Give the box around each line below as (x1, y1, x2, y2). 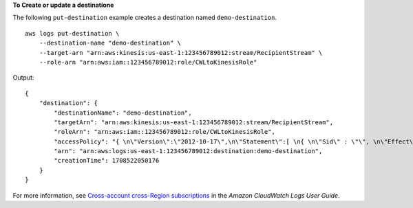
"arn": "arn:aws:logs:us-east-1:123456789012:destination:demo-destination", (54, 148, 323, 155)
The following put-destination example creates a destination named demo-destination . (12, 14, 277, 22)
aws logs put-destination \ (25, 30, 120, 37)
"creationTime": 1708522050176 (54, 157, 160, 165)
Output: (12, 73, 34, 82)
